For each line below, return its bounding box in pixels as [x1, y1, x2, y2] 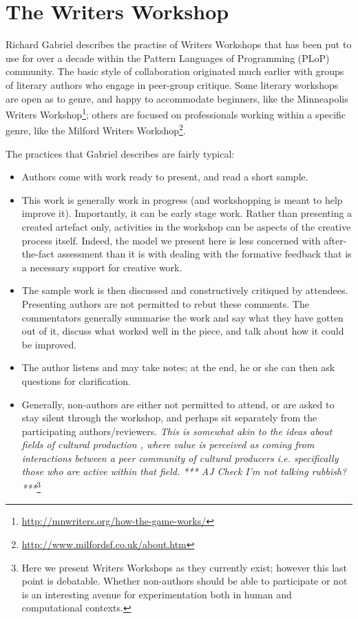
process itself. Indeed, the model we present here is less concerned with [21, 233, 321, 247]
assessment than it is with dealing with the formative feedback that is [57, 246, 352, 261]
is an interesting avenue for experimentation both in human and [21, 587, 292, 601]
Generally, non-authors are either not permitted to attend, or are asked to [21, 397, 335, 411]
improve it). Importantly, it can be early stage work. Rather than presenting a [21, 206, 352, 220]
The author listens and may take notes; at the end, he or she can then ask [21, 360, 335, 375]
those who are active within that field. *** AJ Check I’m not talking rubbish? [21, 464, 347, 479]
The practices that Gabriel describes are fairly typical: [6, 146, 235, 160]
